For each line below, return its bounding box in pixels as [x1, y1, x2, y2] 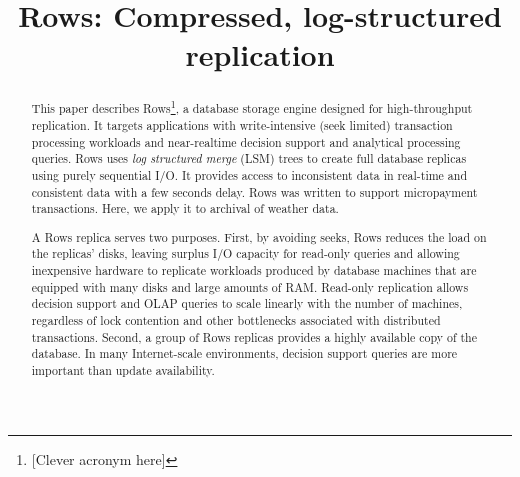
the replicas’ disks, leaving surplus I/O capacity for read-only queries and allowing [31, 245, 460, 262]
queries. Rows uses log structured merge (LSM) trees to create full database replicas [31, 150, 467, 167]
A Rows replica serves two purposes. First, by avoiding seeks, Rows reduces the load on [31, 228, 487, 245]
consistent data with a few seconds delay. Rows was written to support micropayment [31, 183, 478, 200]
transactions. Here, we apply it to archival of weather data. [31, 200, 339, 217]
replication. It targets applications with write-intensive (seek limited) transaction [31, 116, 453, 133]
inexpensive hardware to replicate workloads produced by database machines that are [31, 262, 477, 279]
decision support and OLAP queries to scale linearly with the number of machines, [31, 295, 463, 312]
